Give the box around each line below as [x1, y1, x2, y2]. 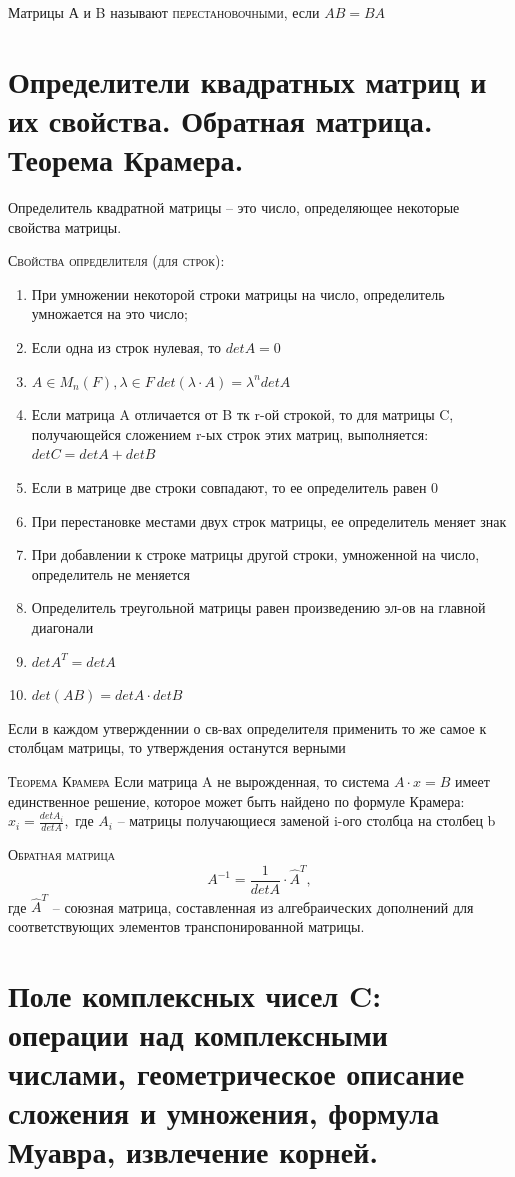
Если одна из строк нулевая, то [31, 337, 222, 358]
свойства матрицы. [8, 216, 122, 237]
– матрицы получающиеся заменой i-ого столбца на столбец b [117, 810, 496, 831]
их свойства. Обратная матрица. [8, 99, 433, 140]
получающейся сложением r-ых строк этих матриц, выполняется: [31, 423, 429, 444]
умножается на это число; [31, 303, 188, 324]
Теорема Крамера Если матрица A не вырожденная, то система [8, 770, 390, 791]
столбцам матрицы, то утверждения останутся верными [8, 737, 346, 758]
